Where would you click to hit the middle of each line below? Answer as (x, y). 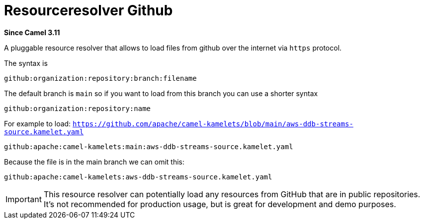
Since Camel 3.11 (32, 32)
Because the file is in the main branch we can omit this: (94, 162)
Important (24, 199)
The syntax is (26, 63)
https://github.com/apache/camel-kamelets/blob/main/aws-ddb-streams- (213, 124)
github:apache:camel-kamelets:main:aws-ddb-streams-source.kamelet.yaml (149, 146)
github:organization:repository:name (78, 108)
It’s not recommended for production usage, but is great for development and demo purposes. (220, 204)
